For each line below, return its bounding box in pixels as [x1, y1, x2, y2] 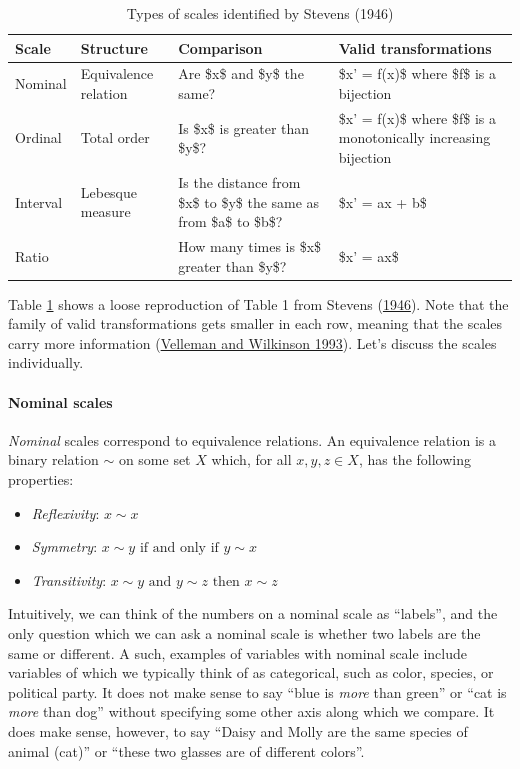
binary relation [8, 449, 99, 470]
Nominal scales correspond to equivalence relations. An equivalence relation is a [8, 429, 496, 450]
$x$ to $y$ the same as [178, 191, 320, 212]
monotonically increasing [338, 127, 491, 148]
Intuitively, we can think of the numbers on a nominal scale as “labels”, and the [8, 603, 498, 624]
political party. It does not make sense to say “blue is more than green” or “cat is [8, 681, 507, 702]
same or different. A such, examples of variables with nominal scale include [8, 642, 467, 663]
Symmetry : [31, 536, 98, 557]
